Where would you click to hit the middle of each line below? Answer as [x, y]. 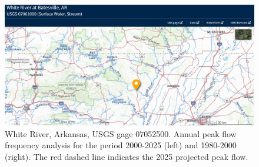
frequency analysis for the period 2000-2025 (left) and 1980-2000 [121, 145]
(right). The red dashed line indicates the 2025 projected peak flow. [127, 156]
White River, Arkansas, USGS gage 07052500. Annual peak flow [121, 133]
